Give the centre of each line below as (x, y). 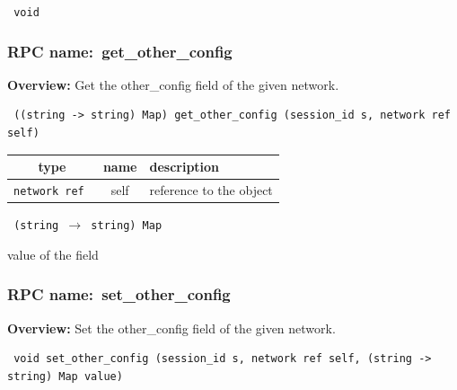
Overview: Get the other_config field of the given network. (173, 84)
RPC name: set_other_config (119, 294)
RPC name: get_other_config (120, 51)
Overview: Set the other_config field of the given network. (171, 328)
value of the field (53, 254)
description (185, 167)
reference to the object (211, 190)
